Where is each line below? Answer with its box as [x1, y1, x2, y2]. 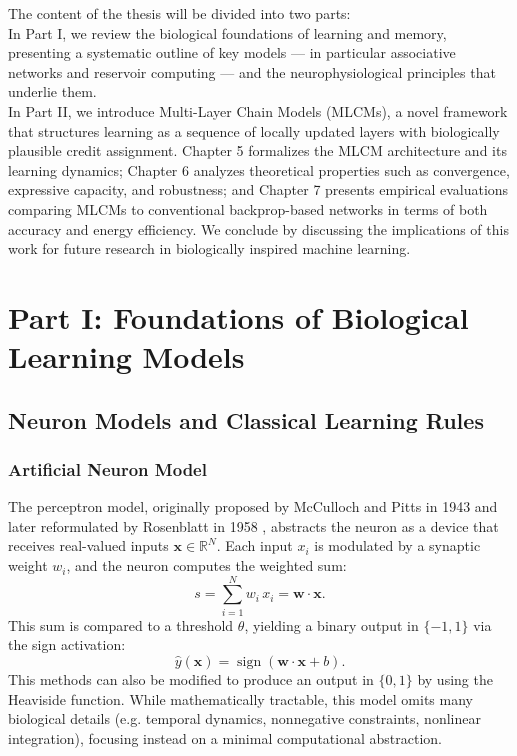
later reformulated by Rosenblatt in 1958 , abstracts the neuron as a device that [8, 515, 499, 536]
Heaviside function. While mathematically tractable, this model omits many [8, 688, 473, 709]
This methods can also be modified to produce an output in [8, 668, 374, 689]
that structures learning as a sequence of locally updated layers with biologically [8, 120, 500, 141]
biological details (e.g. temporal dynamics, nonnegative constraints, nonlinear [8, 708, 481, 729]
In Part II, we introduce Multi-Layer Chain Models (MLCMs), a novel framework [8, 100, 508, 121]
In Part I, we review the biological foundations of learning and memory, [8, 22, 447, 43]
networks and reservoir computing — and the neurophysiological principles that [8, 61, 496, 82]
